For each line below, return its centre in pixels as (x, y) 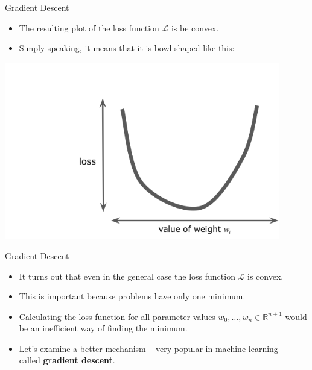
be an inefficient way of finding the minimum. (103, 328)
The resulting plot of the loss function (89, 27)
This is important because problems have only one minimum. (132, 296)
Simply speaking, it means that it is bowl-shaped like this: (127, 48)
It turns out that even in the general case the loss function (127, 276)
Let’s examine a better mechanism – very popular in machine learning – (152, 348)
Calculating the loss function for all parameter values (117, 316)
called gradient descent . (67, 360)
